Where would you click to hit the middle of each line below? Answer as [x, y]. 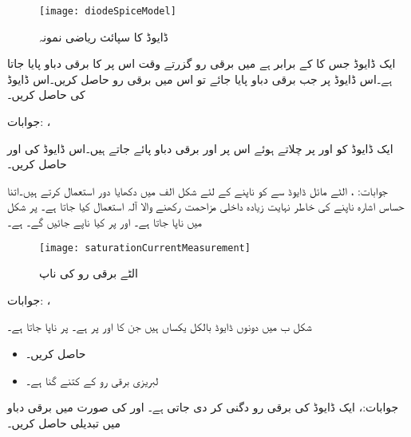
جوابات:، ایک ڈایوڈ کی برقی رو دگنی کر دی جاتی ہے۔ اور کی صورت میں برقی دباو [203, 407]
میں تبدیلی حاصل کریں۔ [64, 422]
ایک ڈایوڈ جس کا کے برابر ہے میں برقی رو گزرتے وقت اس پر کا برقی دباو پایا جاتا [202, 63]
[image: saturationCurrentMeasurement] [145, 248]
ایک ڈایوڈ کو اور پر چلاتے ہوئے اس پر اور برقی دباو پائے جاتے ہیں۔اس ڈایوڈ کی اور [200, 148]
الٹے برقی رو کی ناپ [89, 273]
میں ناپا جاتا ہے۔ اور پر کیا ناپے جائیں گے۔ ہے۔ [105, 222]
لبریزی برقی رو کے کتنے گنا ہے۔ [92, 380]
